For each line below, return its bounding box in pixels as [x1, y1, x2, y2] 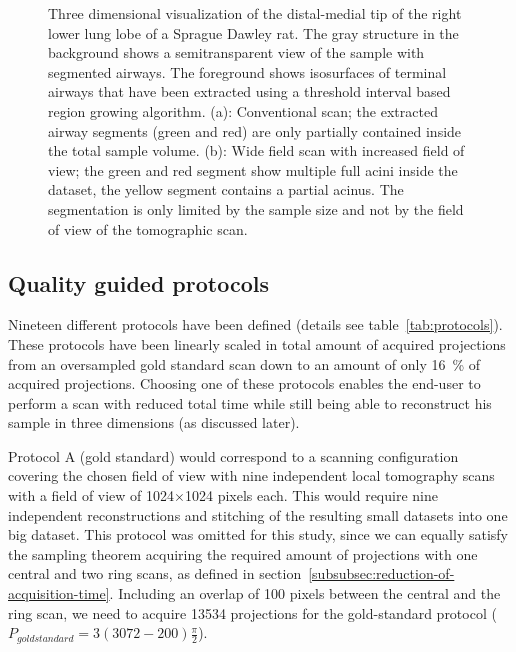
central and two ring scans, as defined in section [8, 563, 302, 584]
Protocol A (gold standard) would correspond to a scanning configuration [8, 445, 459, 466]
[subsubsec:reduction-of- [308, 563, 455, 584]
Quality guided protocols [8, 267, 269, 298]
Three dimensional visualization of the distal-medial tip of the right [48, 3, 462, 23]
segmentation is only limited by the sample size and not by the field [48, 198, 464, 219]
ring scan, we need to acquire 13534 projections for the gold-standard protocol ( [8, 602, 497, 623]
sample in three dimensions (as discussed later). [8, 412, 300, 433]
